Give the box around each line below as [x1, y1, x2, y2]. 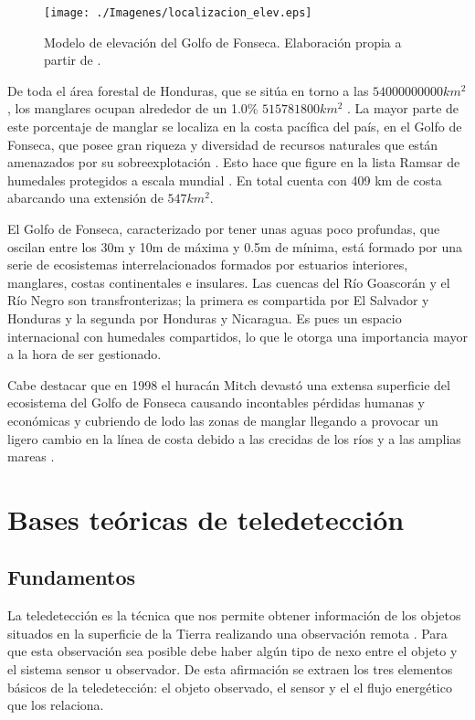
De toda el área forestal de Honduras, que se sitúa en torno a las [7, 80, 369, 100]
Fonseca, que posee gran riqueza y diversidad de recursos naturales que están [7, 134, 438, 154]
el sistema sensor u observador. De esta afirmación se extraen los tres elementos [7, 660, 453, 679]
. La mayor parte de [347, 99, 459, 118]
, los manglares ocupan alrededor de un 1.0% [7, 99, 259, 118]
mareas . [7, 447, 55, 466]
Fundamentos [7, 563, 136, 591]
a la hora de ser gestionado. [7, 344, 162, 364]
